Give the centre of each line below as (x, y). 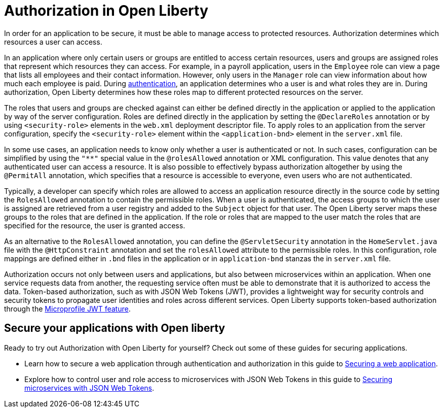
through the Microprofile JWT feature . (67, 308)
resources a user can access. (53, 42)
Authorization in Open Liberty (106, 11)
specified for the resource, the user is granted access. (95, 225)
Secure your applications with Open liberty (115, 328)
